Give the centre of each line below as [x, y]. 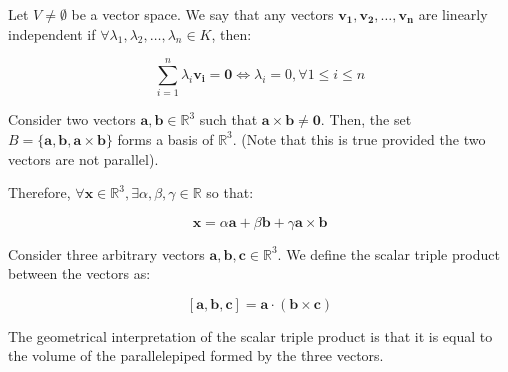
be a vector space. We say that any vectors [202, 14]
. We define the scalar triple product [388, 253]
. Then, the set [366, 119]
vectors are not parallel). [83, 158]
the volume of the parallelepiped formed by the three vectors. [196, 355]
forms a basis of [165, 138]
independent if [52, 33]
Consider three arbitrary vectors [106, 253]
